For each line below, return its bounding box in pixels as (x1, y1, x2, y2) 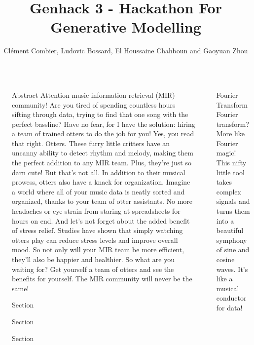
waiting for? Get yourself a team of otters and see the (12, 264, 174, 274)
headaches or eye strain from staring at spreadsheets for (12, 206, 181, 216)
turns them (216, 206, 250, 216)
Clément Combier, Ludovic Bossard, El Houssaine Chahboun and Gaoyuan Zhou (3, 45, 248, 56)
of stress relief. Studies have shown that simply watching (12, 225, 183, 235)
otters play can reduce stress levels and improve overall (12, 234, 178, 245)
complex (216, 186, 241, 196)
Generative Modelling (50, 17, 201, 37)
